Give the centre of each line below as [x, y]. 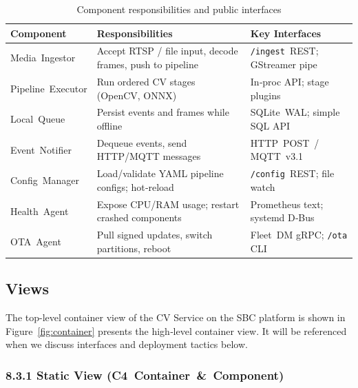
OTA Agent [36, 242]
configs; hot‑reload [135, 186]
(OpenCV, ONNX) [137, 95]
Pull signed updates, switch [155, 235]
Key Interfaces [286, 33]
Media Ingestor [43, 58]
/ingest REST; [284, 51]
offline [109, 125]
